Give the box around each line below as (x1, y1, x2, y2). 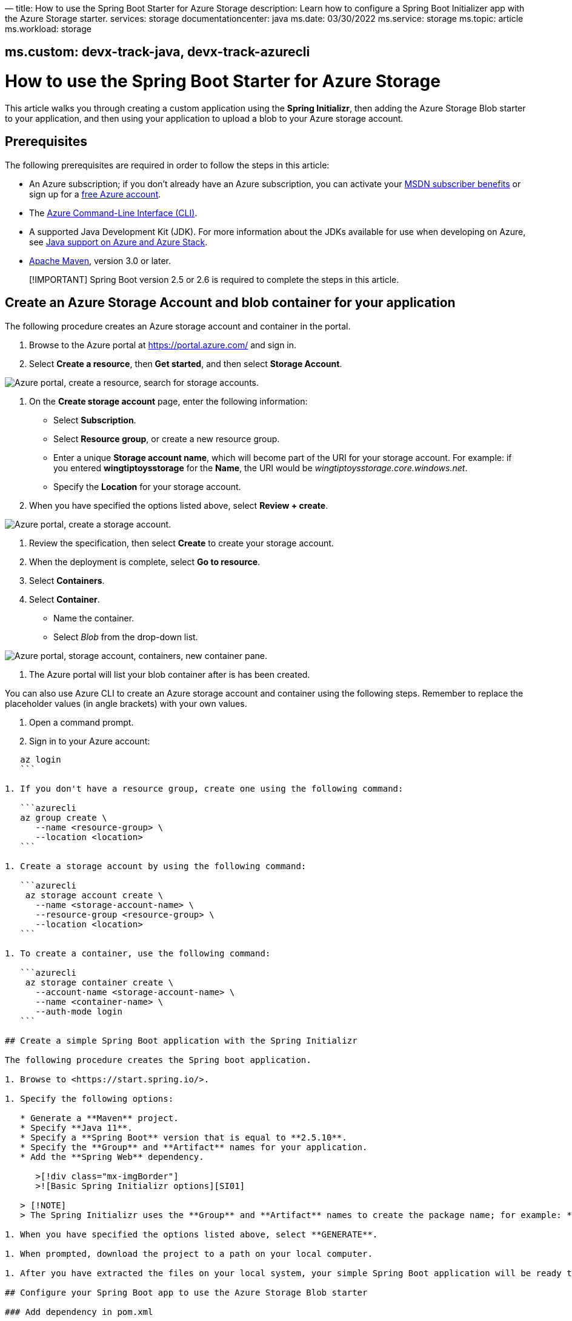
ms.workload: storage (5, 24, 91, 34)
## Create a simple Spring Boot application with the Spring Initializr (5, 1035, 358, 1045)
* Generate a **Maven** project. (20, 1113, 179, 1123)
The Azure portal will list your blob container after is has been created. (29, 669, 310, 680)
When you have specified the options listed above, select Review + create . (29, 500, 328, 511)
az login (20, 754, 61, 764)
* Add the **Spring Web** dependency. (20, 1151, 204, 1162)
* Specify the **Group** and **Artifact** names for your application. (20, 1142, 368, 1152)
